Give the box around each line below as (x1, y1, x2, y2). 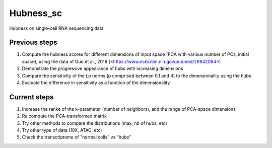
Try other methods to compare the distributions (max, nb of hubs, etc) (22, 120, 167, 126)
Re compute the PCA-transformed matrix (22, 113, 107, 119)
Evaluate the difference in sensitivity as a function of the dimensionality (22, 80, 170, 86)
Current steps (9, 93, 54, 101)
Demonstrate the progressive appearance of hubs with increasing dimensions (22, 65, 183, 71)
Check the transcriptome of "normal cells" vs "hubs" (22, 134, 131, 140)
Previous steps (9, 38, 57, 47)
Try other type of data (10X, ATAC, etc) (22, 127, 102, 133)
